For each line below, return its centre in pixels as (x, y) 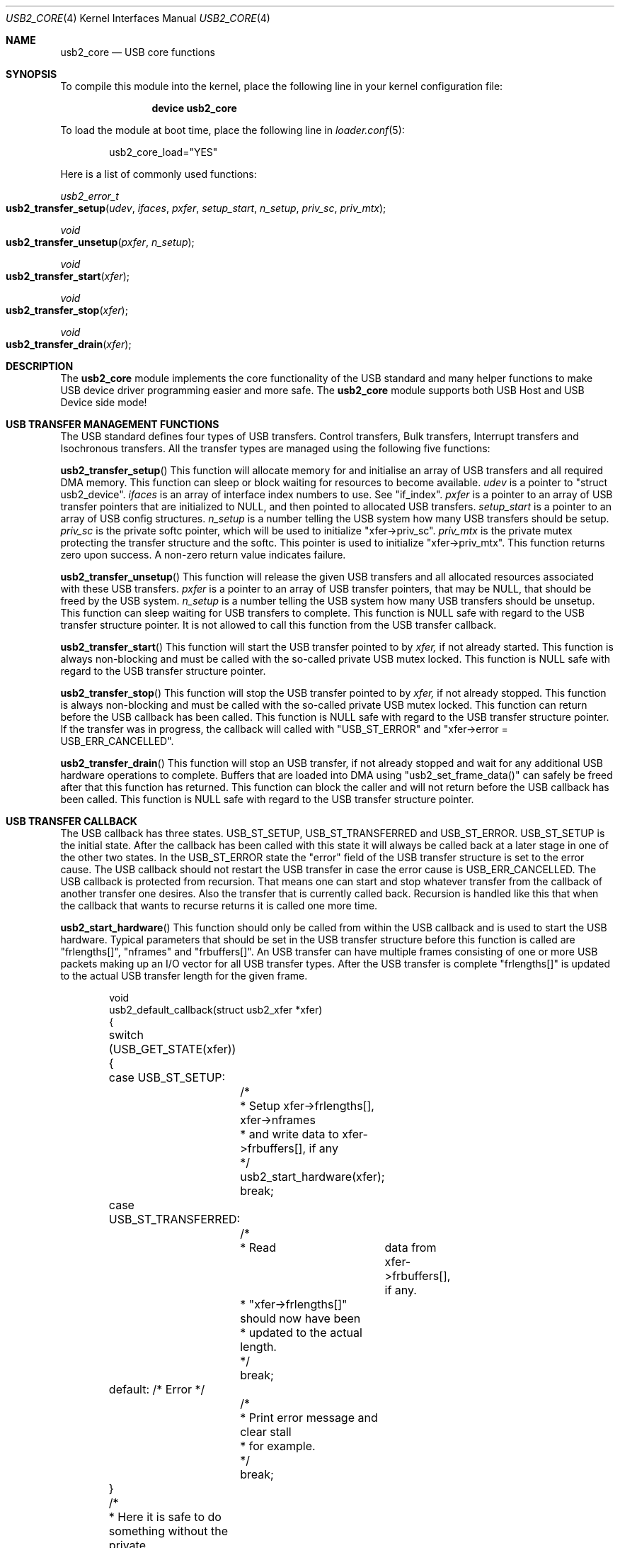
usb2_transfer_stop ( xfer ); (67, 310)
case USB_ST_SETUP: (167, 1077)
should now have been (300, 1318)
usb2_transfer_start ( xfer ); (68, 276)
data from (411, 1247)
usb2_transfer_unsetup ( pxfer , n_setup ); (100, 242)
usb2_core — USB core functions (138, 52)
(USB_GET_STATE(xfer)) (172, 1049)
